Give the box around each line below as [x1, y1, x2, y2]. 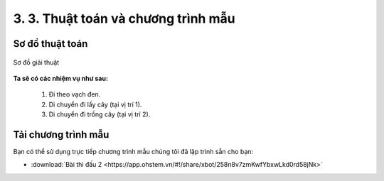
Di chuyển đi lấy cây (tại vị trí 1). [48, 100, 142, 109]
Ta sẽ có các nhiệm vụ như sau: [13, 74, 108, 82]
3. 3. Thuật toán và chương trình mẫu [13, 11, 235, 26]
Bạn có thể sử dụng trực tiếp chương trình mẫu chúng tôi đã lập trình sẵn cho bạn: [13, 148, 254, 156]
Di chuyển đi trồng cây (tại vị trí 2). [48, 110, 151, 119]
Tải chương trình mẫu [13, 128, 110, 141]
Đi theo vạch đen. [48, 90, 101, 99]
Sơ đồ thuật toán [13, 38, 88, 50]
